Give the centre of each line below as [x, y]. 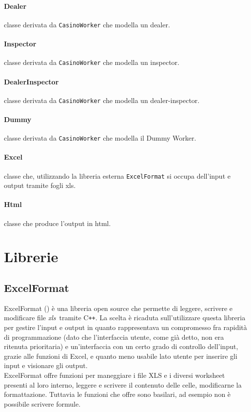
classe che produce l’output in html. [58, 223]
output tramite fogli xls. [40, 185]
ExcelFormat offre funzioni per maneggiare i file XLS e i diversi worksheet [115, 375]
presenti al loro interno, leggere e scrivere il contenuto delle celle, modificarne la [123, 384]
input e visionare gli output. [46, 365]
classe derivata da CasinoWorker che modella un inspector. [92, 62]
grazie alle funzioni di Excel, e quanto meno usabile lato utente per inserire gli [121, 356]
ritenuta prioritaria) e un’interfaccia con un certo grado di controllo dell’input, [121, 346]
